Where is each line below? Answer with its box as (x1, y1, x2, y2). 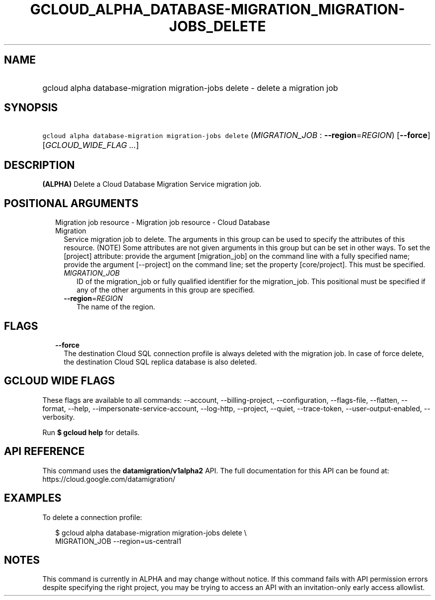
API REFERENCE (4, 445, 85, 458)
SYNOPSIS (4, 101, 58, 114)
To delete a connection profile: (42, 513, 143, 522)
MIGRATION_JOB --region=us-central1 (55, 536, 182, 545)
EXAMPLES (4, 492, 62, 505)
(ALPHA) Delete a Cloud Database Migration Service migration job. (42, 180, 262, 189)
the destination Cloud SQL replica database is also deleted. (64, 357, 257, 366)
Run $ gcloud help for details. (42, 428, 140, 437)
